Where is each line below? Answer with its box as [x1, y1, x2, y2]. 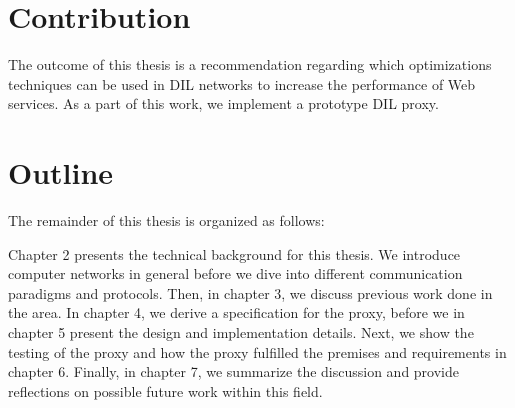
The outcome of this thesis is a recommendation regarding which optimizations [8, 54, 492, 75]
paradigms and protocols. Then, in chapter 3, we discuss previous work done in [8, 282, 493, 303]
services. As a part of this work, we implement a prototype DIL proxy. [8, 93, 439, 114]
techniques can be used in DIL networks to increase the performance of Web [8, 73, 476, 94]
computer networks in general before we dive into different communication [8, 263, 463, 284]
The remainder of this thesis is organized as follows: [8, 210, 325, 231]
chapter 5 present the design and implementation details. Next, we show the [8, 322, 474, 342]
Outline [8, 152, 114, 193]
